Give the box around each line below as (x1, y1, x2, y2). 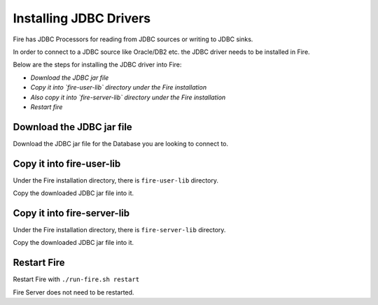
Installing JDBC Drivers (13, 10, 150, 26)
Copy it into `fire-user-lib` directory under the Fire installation (30, 83, 206, 92)
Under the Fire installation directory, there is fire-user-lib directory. (13, 176, 219, 185)
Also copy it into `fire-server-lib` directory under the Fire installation (30, 93, 226, 101)
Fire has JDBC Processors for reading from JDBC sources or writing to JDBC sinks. (13, 35, 253, 43)
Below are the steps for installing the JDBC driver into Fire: (13, 60, 182, 69)
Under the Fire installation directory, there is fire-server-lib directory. (13, 226, 226, 234)
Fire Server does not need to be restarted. (13, 288, 134, 297)
